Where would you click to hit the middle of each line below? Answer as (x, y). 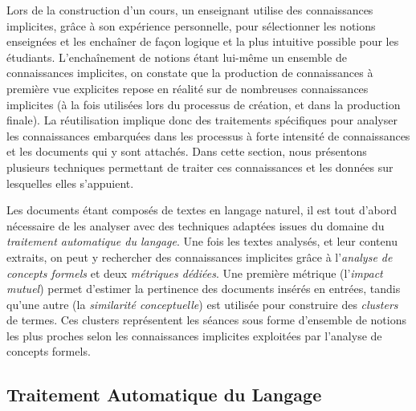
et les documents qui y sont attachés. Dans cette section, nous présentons (187, 151)
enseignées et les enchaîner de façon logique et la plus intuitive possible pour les (203, 41)
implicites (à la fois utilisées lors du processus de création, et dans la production (204, 104)
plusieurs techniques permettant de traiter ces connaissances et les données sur (200, 167)
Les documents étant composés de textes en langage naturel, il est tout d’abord (202, 210)
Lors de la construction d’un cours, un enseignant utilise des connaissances (190, 10)
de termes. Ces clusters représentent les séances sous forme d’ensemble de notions (206, 320)
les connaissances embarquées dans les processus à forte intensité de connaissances (208, 135)
